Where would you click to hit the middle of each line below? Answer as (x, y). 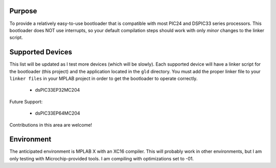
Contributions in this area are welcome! (51, 125)
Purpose (23, 11)
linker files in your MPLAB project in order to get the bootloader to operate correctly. (103, 78)
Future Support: (26, 101)
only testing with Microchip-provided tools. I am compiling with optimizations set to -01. (102, 158)
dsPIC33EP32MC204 (57, 90)
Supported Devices (41, 52)
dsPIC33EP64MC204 (57, 113)
